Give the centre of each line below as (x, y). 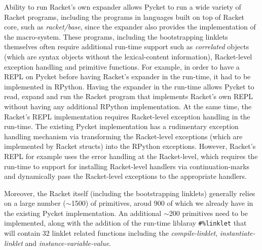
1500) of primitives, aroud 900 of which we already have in (162, 203)
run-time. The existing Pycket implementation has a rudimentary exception (121, 126)
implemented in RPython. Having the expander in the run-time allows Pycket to (129, 86)
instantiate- (237, 233)
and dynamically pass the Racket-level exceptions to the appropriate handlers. (125, 176)
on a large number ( (35, 203)
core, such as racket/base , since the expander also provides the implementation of (130, 27)
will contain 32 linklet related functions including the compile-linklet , (111, 233)
